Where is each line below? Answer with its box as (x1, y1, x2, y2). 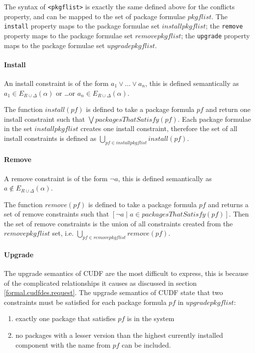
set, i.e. (52, 228, 74, 238)
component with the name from (15, 339, 111, 350)
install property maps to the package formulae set (4, 21, 160, 31)
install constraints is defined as (4, 133, 97, 143)
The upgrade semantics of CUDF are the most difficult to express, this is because (4, 268, 249, 278)
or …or (56, 87, 76, 98)
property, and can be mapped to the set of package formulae (4, 11, 186, 21)
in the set (4, 123, 32, 134)
